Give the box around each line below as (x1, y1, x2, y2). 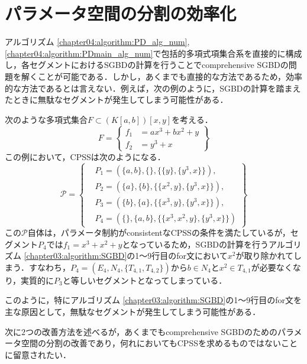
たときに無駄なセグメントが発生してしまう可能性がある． (5, 93, 228, 106)
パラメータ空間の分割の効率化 (5, 1, 237, 25)
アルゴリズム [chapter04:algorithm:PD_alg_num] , (5, 35, 190, 48)
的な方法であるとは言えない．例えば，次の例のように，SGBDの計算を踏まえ (5, 82, 301, 94)
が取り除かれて (235, 249, 293, 262)
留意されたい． (12, 348, 71, 360)
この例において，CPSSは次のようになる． (5, 150, 166, 162)
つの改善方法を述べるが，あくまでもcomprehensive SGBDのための (25, 325, 277, 337)
